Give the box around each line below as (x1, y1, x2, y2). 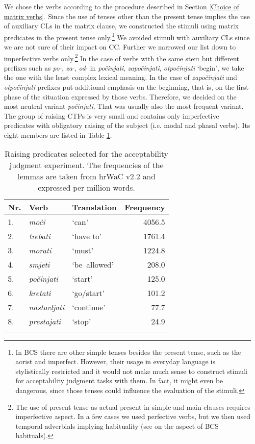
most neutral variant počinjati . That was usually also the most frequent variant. (4, 101, 244, 111)
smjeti (29, 258, 50, 270)
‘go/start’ (72, 287, 104, 298)
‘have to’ (72, 230, 102, 242)
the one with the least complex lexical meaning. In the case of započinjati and (4, 72, 237, 82)
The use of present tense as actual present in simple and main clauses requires (15, 401, 251, 412)
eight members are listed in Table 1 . (4, 130, 112, 140)
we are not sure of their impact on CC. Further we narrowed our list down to (4, 42, 236, 52)
